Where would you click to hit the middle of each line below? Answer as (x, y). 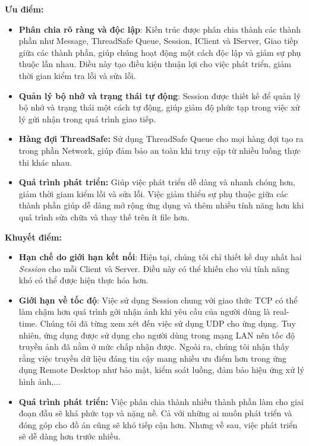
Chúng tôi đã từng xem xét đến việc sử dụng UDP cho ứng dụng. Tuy (168, 323)
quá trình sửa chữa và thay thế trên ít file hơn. (104, 216)
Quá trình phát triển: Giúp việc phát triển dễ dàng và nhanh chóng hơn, (157, 182)
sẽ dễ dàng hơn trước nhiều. (70, 436)
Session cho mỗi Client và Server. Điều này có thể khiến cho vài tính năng (154, 268)
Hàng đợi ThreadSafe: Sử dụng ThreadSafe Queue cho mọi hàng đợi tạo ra (161, 139)
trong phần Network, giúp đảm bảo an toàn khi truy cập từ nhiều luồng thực (160, 150)
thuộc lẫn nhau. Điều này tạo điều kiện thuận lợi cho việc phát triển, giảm (155, 64)
